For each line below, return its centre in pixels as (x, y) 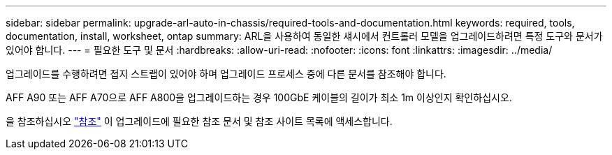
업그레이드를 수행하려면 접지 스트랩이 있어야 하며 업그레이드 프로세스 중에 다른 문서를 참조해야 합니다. (226, 74)
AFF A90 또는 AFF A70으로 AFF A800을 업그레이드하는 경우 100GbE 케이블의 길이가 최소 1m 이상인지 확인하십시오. (259, 97)
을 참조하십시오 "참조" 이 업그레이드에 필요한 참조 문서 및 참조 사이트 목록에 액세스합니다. (199, 121)
